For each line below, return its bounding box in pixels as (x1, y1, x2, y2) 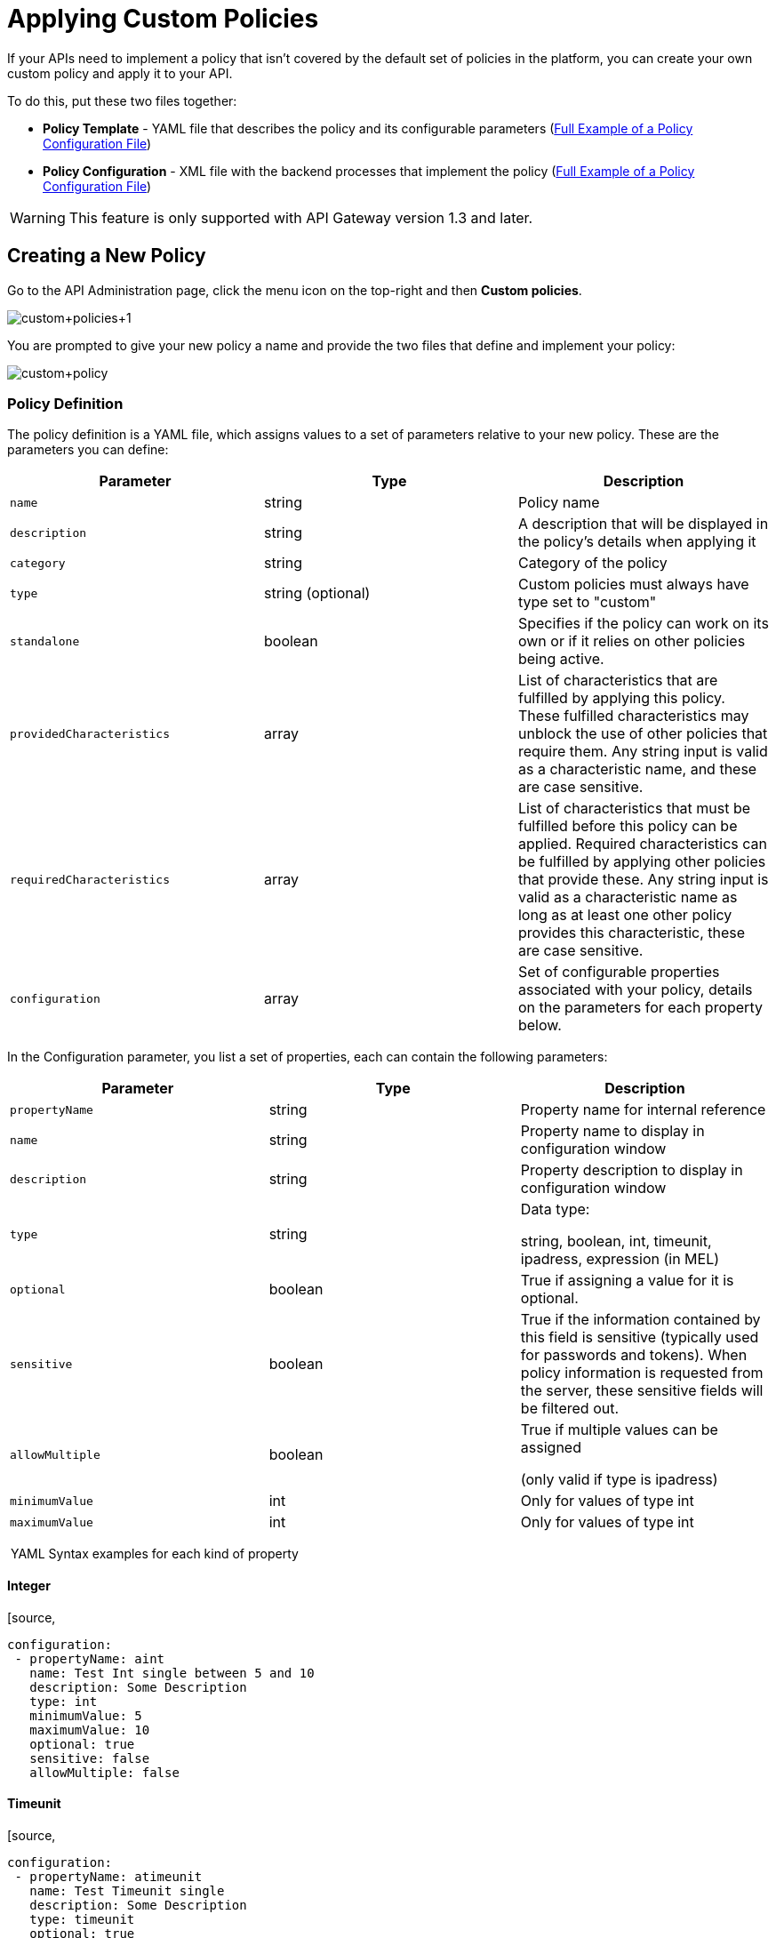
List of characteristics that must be (517, 799, 751, 818)
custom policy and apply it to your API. (7, 65, 233, 81)
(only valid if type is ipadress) (520, 1470, 718, 1489)
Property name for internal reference (520, 1101, 766, 1119)
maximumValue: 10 (29, 1722, 150, 1737)
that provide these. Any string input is (517, 870, 769, 889)
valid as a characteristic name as (517, 888, 738, 907)
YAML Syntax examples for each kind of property (10, 1546, 299, 1562)
